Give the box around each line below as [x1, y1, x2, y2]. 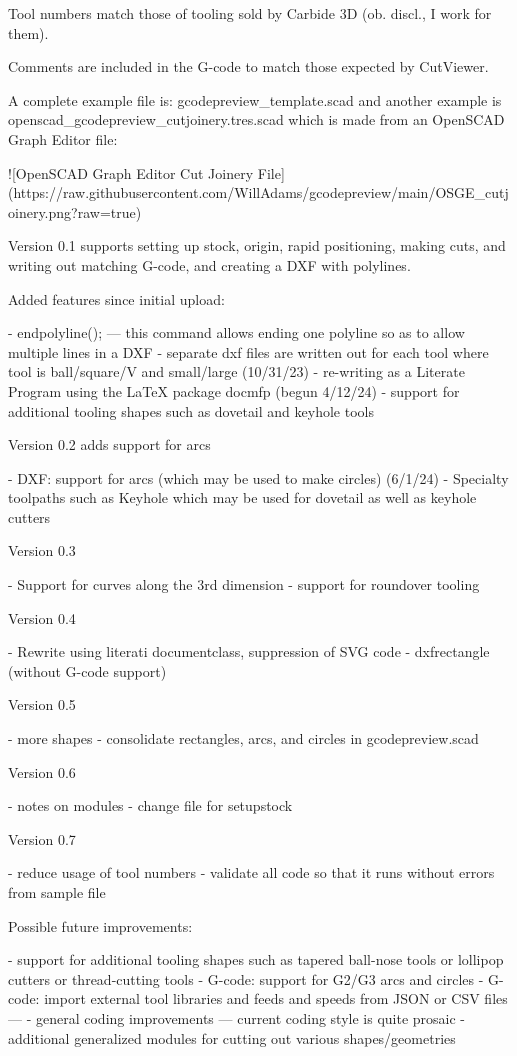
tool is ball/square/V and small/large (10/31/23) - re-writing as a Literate [8, 361, 465, 382]
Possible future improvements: [8, 915, 193, 936]
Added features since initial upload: [8, 288, 225, 309]
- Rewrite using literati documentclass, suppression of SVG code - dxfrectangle [8, 641, 490, 662]
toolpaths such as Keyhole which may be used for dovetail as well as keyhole [8, 487, 477, 508]
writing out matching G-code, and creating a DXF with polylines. [8, 254, 411, 275]
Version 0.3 [8, 540, 76, 561]
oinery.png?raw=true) [8, 201, 142, 222]
